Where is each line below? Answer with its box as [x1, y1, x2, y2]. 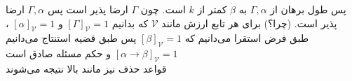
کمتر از [197, 2, 227, 16]
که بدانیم [111, 15, 149, 30]
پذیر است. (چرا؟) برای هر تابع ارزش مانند [161, 15, 337, 30]
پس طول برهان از [270, 2, 346, 16]
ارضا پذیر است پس [47, 2, 128, 16]
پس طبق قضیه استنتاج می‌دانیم [6, 31, 137, 45]
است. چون [140, 2, 186, 16]
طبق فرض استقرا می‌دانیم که [184, 31, 309, 45]
